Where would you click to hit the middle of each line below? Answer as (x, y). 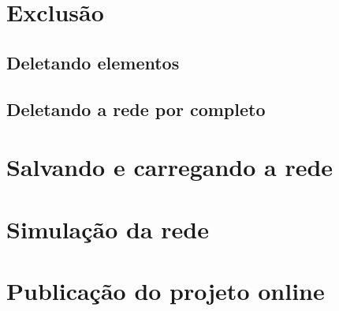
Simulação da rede (108, 229)
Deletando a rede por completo (136, 109)
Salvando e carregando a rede (170, 167)
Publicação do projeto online (166, 290)
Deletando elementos (93, 62)
